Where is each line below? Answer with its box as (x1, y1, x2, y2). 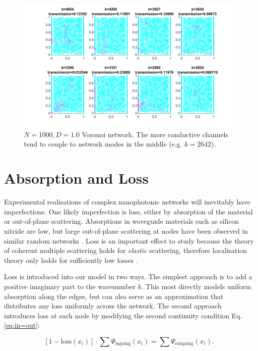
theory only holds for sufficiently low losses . (4, 254, 138, 265)
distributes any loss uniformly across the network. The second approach (4, 301, 222, 311)
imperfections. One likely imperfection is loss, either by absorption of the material (4, 206, 253, 216)
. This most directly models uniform (141, 281, 251, 291)
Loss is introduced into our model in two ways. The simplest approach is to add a (4, 271, 253, 282)
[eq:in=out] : (4, 320, 40, 330)
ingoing (115, 341, 131, 347)
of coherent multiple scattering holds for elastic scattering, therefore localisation (4, 245, 247, 255)
